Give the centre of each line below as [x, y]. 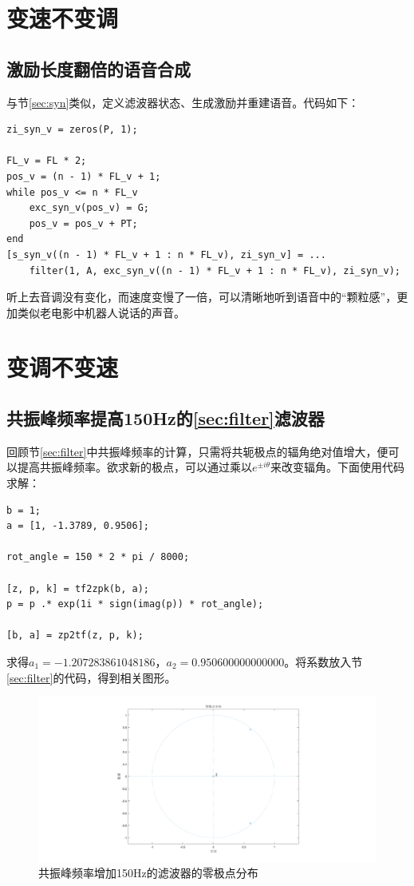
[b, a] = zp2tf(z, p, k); [75, 636]
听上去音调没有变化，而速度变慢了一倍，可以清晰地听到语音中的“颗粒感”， [202, 297]
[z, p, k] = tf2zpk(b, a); [78, 588]
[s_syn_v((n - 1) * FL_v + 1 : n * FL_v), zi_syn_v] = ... [166, 254]
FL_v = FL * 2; [47, 161]
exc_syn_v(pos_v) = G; [89, 208]
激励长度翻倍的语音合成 [99, 68]
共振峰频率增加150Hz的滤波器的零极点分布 [148, 873]
